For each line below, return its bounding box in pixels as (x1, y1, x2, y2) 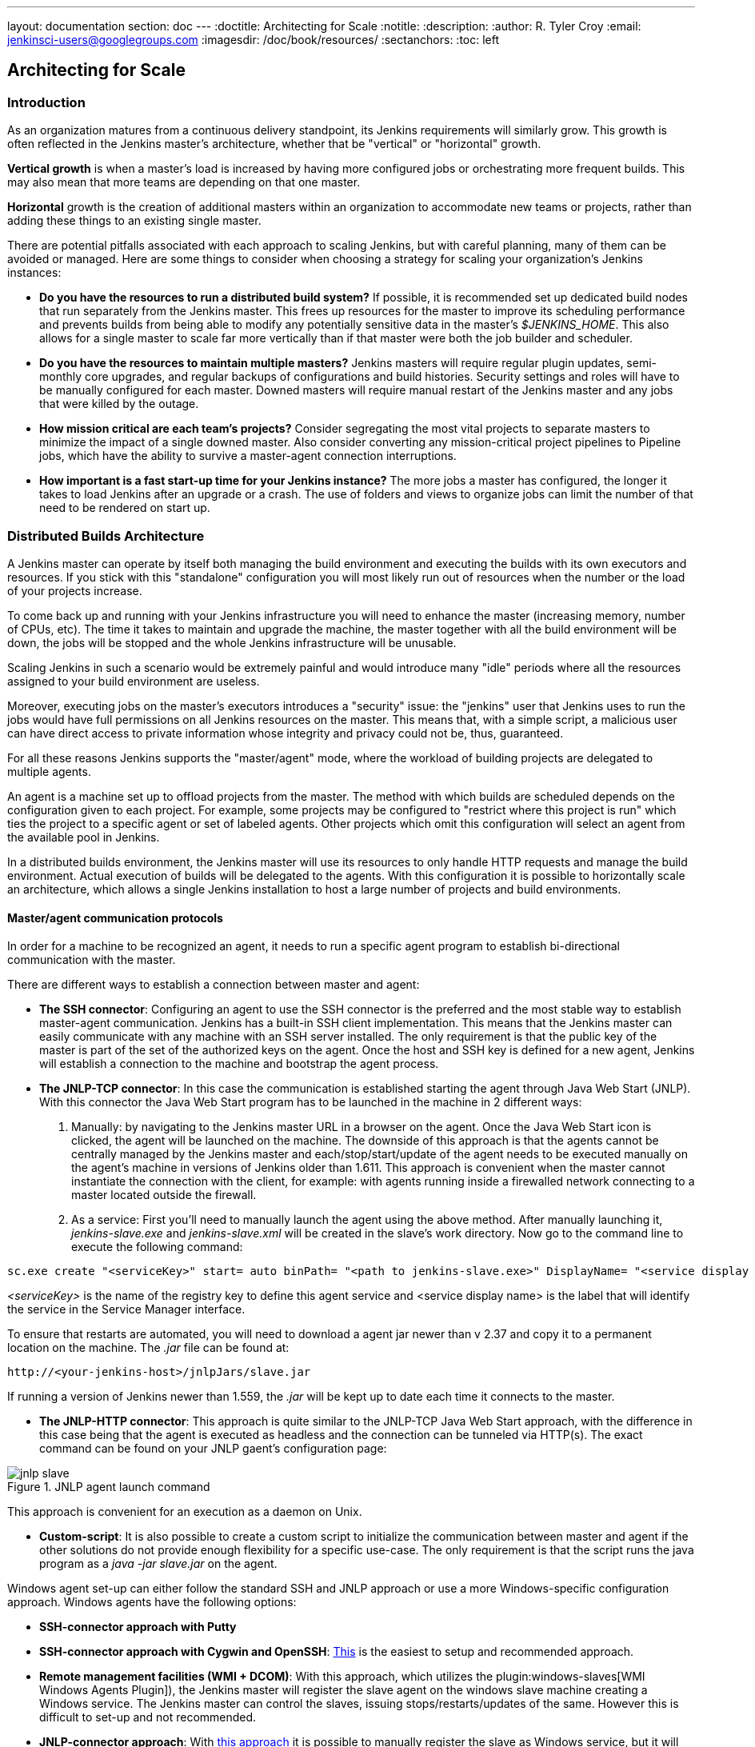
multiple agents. (7, 764, 91, 778)
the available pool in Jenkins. (7, 830, 160, 844)
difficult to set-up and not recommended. (39, 1710, 257, 1725)
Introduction (7, 94, 86, 110)
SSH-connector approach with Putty (39, 1620, 237, 1634)
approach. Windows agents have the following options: (7, 1595, 297, 1609)
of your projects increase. (7, 583, 142, 598)
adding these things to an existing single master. (7, 214, 262, 228)
